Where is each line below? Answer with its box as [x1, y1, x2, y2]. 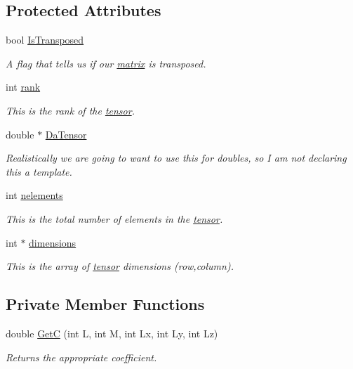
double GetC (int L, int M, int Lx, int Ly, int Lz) [6, 325, 218, 340]
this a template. [6, 164, 72, 179]
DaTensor [45, 127, 87, 141]
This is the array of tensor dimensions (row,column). [6, 259, 234, 273]
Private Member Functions [6, 293, 205, 315]
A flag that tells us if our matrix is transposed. [6, 56, 206, 70]
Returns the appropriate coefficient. [6, 349, 157, 364]
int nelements [6, 188, 63, 202]
